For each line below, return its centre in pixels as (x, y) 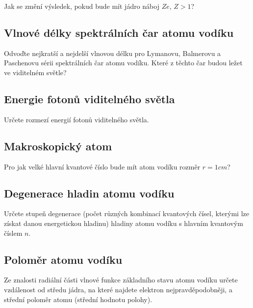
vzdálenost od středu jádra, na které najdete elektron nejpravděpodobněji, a (118, 289)
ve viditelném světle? (35, 72)
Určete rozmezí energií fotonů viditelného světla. (76, 119)
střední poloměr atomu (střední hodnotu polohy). (78, 299)
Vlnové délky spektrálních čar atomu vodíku (119, 32)
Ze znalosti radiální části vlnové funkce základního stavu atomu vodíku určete (121, 280)
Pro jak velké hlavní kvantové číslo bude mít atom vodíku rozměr (102, 166)
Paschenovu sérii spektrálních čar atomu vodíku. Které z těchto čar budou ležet (123, 63)
